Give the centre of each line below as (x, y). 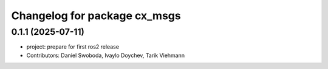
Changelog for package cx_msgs (96, 16)
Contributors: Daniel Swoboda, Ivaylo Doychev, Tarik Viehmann (106, 55)
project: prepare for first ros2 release (73, 47)
